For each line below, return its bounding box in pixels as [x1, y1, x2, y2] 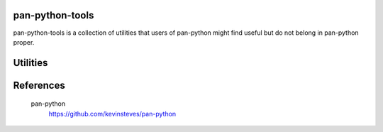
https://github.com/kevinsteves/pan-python [48, 109, 177, 118]
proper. [13, 38, 35, 46]
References [13, 79, 65, 92]
